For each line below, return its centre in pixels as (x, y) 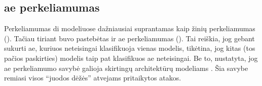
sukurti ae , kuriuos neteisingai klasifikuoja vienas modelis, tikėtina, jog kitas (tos (130, 48)
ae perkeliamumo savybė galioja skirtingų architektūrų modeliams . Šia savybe (126, 68)
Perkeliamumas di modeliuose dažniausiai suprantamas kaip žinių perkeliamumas (130, 28)
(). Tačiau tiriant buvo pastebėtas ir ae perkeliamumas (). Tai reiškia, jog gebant (129, 38)
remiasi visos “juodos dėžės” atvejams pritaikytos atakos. (93, 78)
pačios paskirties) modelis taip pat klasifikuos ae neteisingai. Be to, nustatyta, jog (131, 58)
